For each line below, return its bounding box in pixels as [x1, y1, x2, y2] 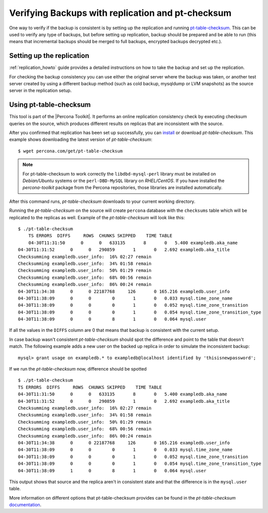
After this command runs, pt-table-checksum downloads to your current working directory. [9, 198, 196, 204]
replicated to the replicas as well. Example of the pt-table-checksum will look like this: [9, 214, 185, 220]
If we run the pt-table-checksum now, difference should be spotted [9, 366, 147, 372]
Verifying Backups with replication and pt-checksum [9, 7, 232, 18]
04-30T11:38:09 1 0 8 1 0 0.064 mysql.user [18, 468, 206, 473]
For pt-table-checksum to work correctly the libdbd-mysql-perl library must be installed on [22, 171, 216, 177]
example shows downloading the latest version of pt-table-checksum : [9, 136, 152, 142]
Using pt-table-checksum [9, 101, 91, 109]
